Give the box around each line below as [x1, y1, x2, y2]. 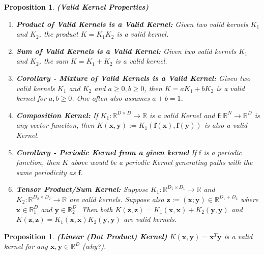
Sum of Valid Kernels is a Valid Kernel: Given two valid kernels [16, 45, 237, 56]
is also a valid [204, 120, 248, 130]
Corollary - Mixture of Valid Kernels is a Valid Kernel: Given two [16, 72, 251, 83]
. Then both [76, 204, 113, 214]
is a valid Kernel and [149, 109, 215, 120]
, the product [39, 29, 78, 39]
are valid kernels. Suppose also [69, 193, 164, 204]
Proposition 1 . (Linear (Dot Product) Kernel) [4, 231, 167, 241]
